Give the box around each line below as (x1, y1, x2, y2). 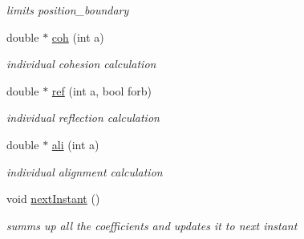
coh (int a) (51, 28, 104, 45)
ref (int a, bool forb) (51, 82, 152, 99)
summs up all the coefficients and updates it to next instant (6, 217, 298, 233)
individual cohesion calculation (6, 55, 156, 72)
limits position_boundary (6, 2, 129, 18)
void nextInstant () (6, 190, 100, 207)
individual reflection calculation (6, 109, 160, 126)
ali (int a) (51, 136, 99, 152)
